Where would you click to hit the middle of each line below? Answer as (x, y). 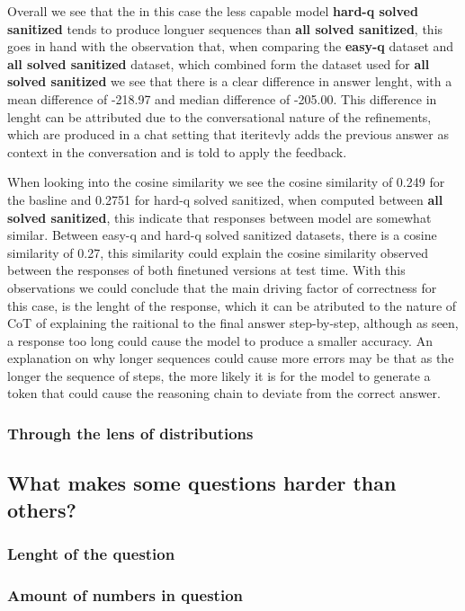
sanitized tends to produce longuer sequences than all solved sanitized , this (225, 28)
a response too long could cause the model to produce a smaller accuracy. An (220, 340)
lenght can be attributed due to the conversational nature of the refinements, (219, 116)
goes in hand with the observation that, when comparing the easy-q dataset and (231, 46)
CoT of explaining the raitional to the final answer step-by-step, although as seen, (233, 323)
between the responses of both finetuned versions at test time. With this (206, 270)
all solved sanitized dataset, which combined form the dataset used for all (219, 63)
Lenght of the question (91, 553)
